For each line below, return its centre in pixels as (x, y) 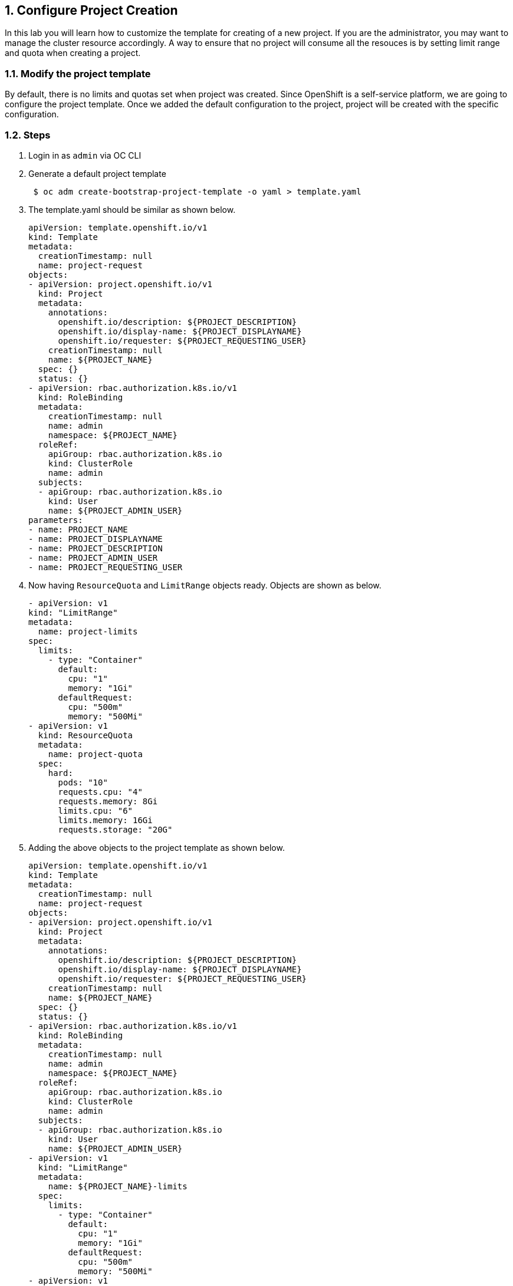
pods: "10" (83, 782)
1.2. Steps (28, 135)
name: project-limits (88, 631)
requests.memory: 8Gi (108, 801)
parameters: (56, 520)
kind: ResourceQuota (85, 735)
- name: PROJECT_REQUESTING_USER (106, 567)
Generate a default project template (97, 173)
